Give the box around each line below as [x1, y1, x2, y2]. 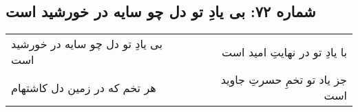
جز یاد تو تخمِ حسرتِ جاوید [220, 71, 347, 88]
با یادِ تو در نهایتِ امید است [222, 43, 347, 60]
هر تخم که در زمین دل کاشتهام [11, 79, 156, 96]
